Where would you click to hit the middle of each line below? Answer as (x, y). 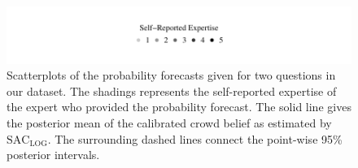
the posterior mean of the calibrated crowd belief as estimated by (169, 123)
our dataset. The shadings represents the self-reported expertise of (172, 90)
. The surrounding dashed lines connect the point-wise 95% (195, 138)
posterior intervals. (53, 155)
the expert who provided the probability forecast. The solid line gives (179, 107)
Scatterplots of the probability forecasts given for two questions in (171, 75)
